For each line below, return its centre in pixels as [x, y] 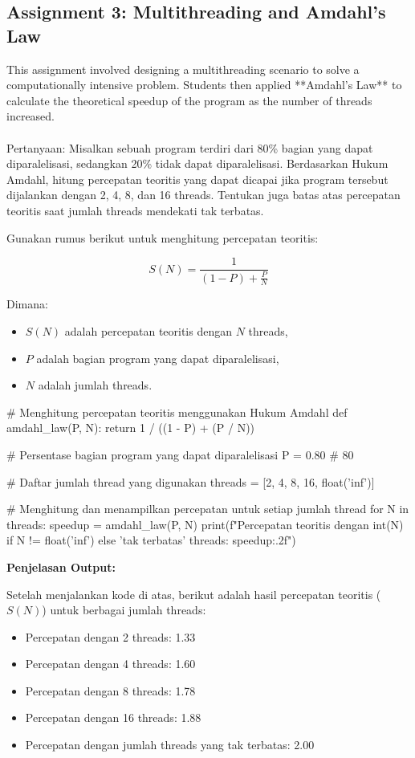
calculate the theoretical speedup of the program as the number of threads [189, 100]
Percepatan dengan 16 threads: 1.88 [113, 717]
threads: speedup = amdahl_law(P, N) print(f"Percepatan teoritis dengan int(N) [205, 524]
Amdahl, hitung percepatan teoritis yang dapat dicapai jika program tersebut [197, 179]
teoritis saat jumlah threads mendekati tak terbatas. [135, 210]
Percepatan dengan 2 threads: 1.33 [110, 636]
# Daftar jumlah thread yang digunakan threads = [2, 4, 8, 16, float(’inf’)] [191, 481]
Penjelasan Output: [61, 566]
